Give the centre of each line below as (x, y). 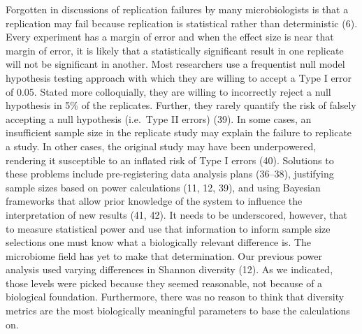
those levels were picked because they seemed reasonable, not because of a (164, 283)
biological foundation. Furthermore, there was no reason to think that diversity (175, 297)
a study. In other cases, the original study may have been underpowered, (161, 146)
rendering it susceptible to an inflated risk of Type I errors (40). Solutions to (170, 160)
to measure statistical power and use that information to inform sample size (168, 228)
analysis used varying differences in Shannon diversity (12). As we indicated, (169, 269)
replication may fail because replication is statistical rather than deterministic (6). (182, 23)
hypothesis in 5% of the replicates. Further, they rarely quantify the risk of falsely (181, 105)
